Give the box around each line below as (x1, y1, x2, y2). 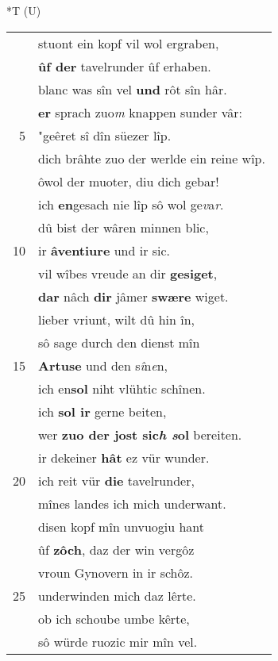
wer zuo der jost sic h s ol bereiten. (38, 425, 242, 444)
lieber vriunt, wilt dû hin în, (38, 309, 195, 329)
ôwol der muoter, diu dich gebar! (38, 171, 219, 190)
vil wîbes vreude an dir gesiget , (38, 263, 218, 282)
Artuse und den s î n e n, (38, 355, 168, 375)
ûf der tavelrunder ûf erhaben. (38, 56, 211, 75)
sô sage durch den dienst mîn (38, 332, 200, 352)
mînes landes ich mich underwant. (38, 494, 226, 513)
